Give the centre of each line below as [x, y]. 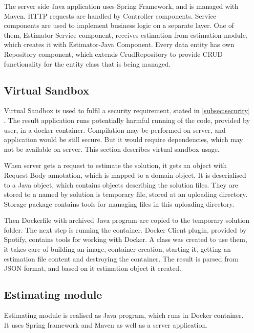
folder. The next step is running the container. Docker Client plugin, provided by [125, 229]
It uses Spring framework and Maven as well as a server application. [106, 324]
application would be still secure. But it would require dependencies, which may [124, 139]
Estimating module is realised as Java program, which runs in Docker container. [124, 315]
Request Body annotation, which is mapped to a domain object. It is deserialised [125, 175]
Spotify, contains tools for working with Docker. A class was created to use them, [126, 239]
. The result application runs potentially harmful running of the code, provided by [127, 120]
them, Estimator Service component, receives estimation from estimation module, [126, 35]
